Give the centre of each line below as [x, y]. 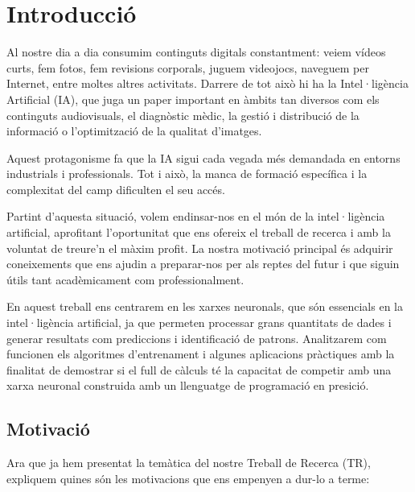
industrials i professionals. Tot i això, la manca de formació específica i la [187, 174]
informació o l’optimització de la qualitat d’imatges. [134, 131]
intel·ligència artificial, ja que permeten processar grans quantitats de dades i [199, 322]
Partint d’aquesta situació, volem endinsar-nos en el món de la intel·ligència [196, 216]
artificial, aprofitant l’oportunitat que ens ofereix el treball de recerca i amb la [199, 232]
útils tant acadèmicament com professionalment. [125, 279]
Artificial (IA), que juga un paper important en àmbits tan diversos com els [193, 99]
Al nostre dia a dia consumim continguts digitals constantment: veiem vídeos [196, 52]
